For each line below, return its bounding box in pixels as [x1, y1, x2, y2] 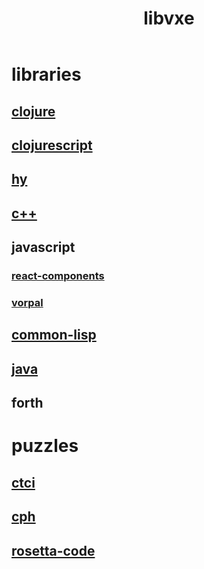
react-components [11, 269, 105, 283]
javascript [11, 239, 76, 256]
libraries [11, 63, 82, 86]
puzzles [11, 435, 79, 457]
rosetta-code [11, 542, 96, 559]
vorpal [11, 295, 44, 309]
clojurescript [11, 137, 93, 154]
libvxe [143, 7, 195, 30]
